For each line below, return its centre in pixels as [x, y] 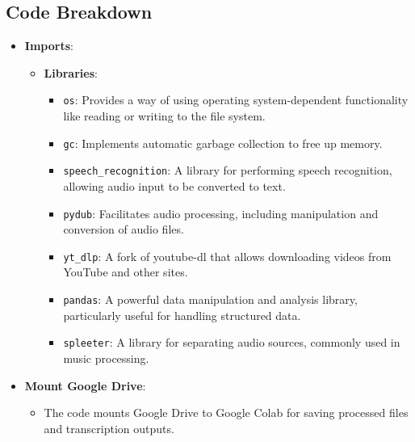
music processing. [106, 358]
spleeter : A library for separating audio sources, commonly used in [232, 342]
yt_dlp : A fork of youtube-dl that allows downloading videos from [227, 256]
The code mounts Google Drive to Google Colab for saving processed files [226, 413]
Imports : [49, 46]
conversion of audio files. [124, 229]
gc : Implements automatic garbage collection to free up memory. [223, 143]
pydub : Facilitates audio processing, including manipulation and [221, 213]
